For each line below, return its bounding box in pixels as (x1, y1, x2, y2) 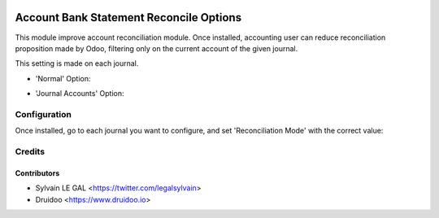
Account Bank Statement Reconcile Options (15, 11, 242, 24)
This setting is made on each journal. (15, 59, 139, 68)
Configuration (15, 108, 72, 120)
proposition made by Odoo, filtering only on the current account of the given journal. (15, 43, 298, 53)
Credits (15, 146, 45, 157)
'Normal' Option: (35, 73, 91, 83)
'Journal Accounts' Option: (35, 89, 125, 98)
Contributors (15, 168, 60, 178)
